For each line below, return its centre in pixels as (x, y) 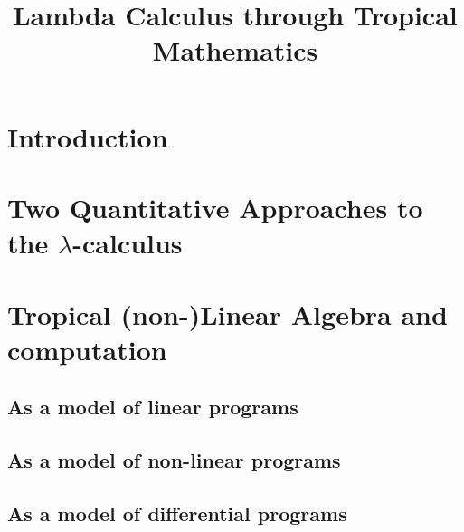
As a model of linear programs (153, 407)
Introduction (88, 136)
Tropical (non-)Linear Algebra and (227, 313)
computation (87, 349)
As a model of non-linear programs (174, 460)
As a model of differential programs (177, 513)
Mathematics (235, 50)
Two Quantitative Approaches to (215, 207)
